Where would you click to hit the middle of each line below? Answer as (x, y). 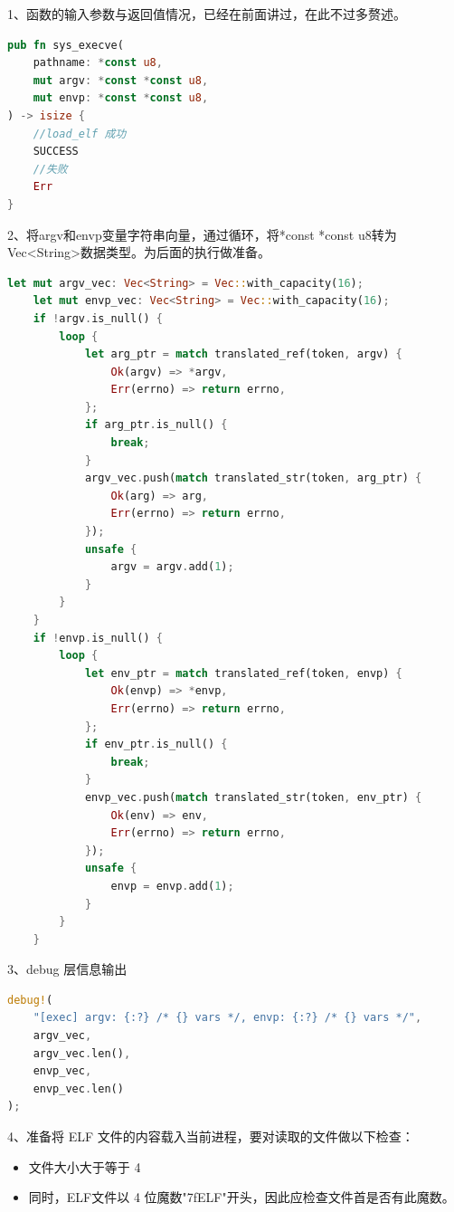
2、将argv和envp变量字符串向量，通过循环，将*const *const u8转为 (202, 234)
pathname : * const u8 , (98, 63)
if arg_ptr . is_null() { (156, 425)
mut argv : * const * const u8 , (121, 80)
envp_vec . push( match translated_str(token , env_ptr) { (253, 797)
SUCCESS (56, 152)
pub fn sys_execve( (66, 45)
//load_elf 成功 (80, 134)
